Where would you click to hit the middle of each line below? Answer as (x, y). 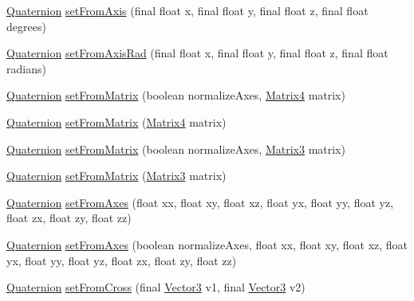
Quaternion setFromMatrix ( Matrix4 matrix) (116, 121)
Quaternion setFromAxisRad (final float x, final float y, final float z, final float (197, 53)
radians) (26, 68)
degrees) (26, 26)
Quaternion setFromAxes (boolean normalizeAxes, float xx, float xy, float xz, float (207, 244)
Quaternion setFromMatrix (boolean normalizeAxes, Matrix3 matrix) (176, 149)
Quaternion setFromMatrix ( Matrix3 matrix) (116, 176)
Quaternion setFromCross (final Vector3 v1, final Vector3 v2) (156, 287)
